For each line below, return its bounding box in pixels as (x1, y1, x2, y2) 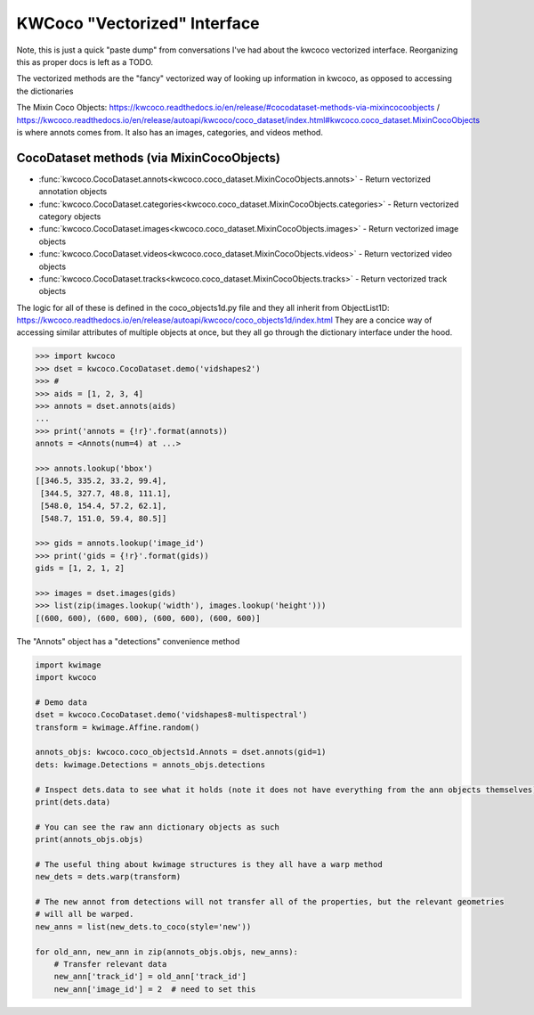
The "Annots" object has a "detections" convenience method (16, 635, 240, 646)
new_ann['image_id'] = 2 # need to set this (53, 984, 256, 994)
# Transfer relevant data (53, 959, 167, 970)
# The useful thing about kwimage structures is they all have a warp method (35, 859, 383, 869)
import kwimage (35, 659, 101, 670)
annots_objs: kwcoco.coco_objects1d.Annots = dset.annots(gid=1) (35, 747, 327, 757)
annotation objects (38, 186, 108, 197)
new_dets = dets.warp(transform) (35, 872, 182, 882)
